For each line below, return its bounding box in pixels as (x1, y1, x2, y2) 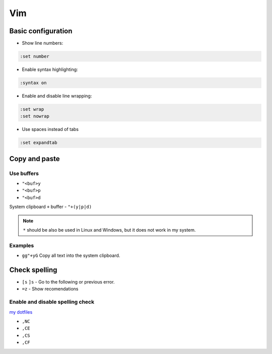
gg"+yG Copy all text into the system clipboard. (22, 252, 120, 259)
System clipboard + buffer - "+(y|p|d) (9, 204, 92, 210)
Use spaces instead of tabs (22, 126, 79, 132)
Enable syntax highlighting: (22, 66, 78, 73)
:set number (20, 53, 50, 59)
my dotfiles (9, 309, 33, 315)
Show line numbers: (22, 40, 63, 46)
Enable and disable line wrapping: (22, 93, 92, 99)
